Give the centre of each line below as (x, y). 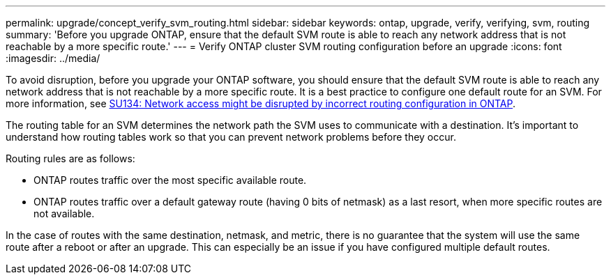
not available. (64, 213)
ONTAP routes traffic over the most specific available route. (170, 180)
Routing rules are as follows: (70, 158)
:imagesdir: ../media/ (53, 58)
